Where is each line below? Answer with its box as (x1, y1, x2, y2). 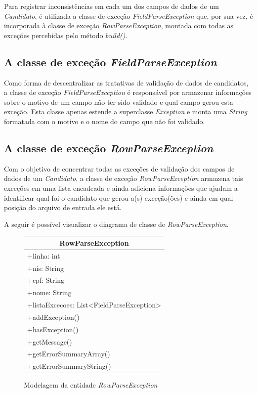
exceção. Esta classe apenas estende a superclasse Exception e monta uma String (4, 106, 248, 117)
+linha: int (27, 250, 60, 261)
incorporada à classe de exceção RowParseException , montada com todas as (4, 20, 234, 31)
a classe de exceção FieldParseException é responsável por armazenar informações (4, 87, 252, 97)
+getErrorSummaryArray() (27, 349, 110, 359)
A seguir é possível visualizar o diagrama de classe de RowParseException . (4, 218, 229, 229)
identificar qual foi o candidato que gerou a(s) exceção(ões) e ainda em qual (4, 192, 233, 203)
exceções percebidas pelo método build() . (4, 30, 128, 40)
